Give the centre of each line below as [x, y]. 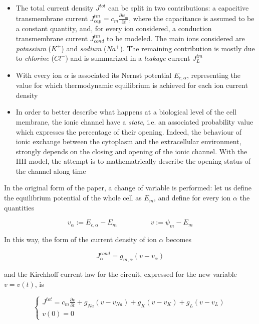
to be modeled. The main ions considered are [176, 38]
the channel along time [51, 171]
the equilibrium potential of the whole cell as [73, 198]
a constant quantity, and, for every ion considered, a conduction [114, 28]
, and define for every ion [192, 198]
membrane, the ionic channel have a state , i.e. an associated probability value [135, 121]
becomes [179, 239]
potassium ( [34, 48]
